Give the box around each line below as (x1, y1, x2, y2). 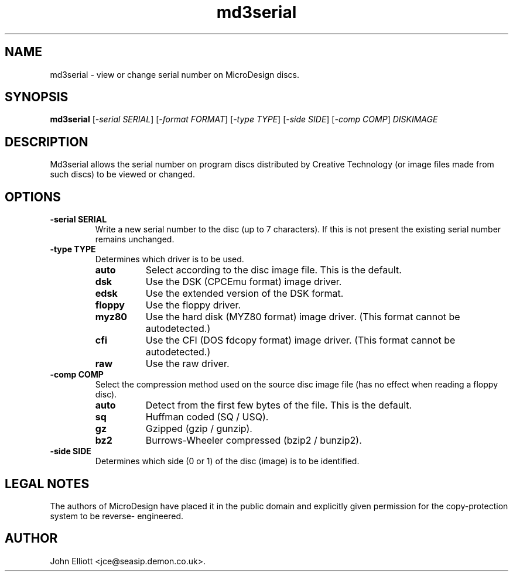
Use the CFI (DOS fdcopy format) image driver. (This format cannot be (145, 334, 456, 347)
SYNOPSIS (5, 90, 69, 105)
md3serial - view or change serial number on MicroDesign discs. (50, 69, 300, 80)
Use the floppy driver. (145, 299, 241, 311)
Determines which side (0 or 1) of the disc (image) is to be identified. (95, 456, 360, 467)
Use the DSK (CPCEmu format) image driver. (145, 276, 342, 288)
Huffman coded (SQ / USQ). (145, 411, 269, 423)
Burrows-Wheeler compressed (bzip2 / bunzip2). (145, 434, 362, 447)
